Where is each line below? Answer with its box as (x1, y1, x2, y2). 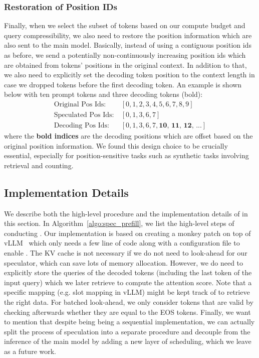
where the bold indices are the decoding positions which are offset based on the (4, 131, 253, 141)
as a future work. (4, 345, 56, 356)
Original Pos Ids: (54, 100, 106, 108)
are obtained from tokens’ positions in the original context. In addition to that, (4, 59, 247, 70)
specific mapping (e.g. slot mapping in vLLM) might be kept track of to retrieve (4, 287, 250, 297)
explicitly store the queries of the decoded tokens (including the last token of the (4, 267, 252, 278)
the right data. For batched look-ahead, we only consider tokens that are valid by (4, 296, 253, 307)
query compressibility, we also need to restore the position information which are (4, 30, 252, 40)
